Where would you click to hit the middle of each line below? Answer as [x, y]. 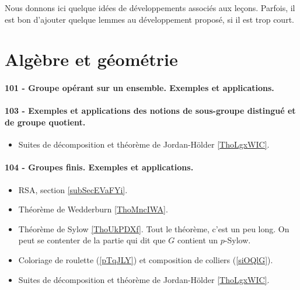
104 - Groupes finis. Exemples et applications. [99, 167]
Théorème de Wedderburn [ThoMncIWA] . [93, 209]
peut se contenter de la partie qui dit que [92, 240]
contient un [198, 240]
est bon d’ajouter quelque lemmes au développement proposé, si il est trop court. [149, 19]
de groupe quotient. [45, 122]
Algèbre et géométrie [91, 59]
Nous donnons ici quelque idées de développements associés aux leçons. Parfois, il [150, 8]
